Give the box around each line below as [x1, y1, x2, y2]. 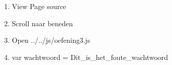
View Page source [12, 1, 66, 11]
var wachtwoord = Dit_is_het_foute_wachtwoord [12, 51, 168, 62]
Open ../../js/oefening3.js [12, 35, 91, 45]
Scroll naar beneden [12, 18, 73, 28]
